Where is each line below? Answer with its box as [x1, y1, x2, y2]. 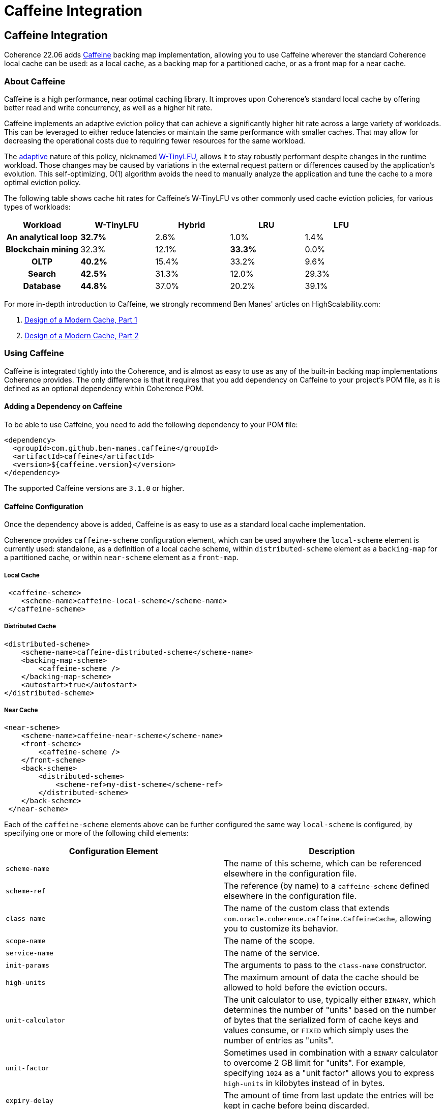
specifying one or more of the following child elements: [4, 829, 189, 838]
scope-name [6, 937, 46, 945]
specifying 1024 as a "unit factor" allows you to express [224, 1068, 434, 1078]
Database [23, 280, 61, 291]
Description [309, 846, 355, 857]
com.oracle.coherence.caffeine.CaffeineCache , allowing [224, 913, 431, 924]
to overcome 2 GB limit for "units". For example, [224, 1058, 406, 1068]
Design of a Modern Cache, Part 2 [24, 331, 139, 340]
